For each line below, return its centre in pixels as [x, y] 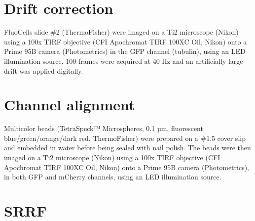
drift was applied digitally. [44, 70]
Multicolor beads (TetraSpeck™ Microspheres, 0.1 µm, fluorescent [104, 128]
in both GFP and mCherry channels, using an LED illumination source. [113, 177]
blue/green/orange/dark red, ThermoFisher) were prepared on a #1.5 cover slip [125, 138]
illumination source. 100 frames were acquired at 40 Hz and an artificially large [124, 61]
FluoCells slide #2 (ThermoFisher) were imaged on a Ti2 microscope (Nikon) [121, 32]
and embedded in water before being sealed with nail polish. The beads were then [127, 148]
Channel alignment [70, 105]
